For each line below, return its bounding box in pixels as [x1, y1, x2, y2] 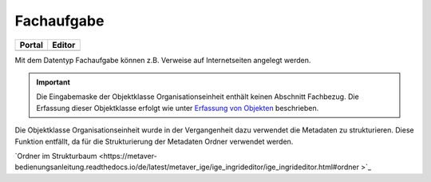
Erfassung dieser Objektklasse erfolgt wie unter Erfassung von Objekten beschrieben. [36, 103, 319, 113]
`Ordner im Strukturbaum [14, 151, 97, 160]
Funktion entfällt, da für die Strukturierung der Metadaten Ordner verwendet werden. [14, 136, 294, 146]
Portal [19, 39, 44, 50]
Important [36, 77, 71, 87]
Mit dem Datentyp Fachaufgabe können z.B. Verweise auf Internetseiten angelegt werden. [14, 55, 311, 65]
